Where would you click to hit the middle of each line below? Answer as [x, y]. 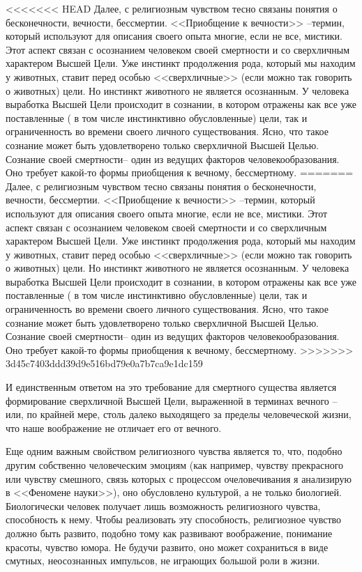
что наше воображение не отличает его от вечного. [114, 427]
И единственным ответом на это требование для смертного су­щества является [171, 387]
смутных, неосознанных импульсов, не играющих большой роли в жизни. [163, 561]
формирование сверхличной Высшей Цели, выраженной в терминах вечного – [172, 400]
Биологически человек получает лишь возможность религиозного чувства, [163, 505]
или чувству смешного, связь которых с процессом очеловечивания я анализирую [179, 478]
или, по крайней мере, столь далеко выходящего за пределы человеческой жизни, [179, 414]
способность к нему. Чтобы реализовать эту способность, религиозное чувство [174, 519]
